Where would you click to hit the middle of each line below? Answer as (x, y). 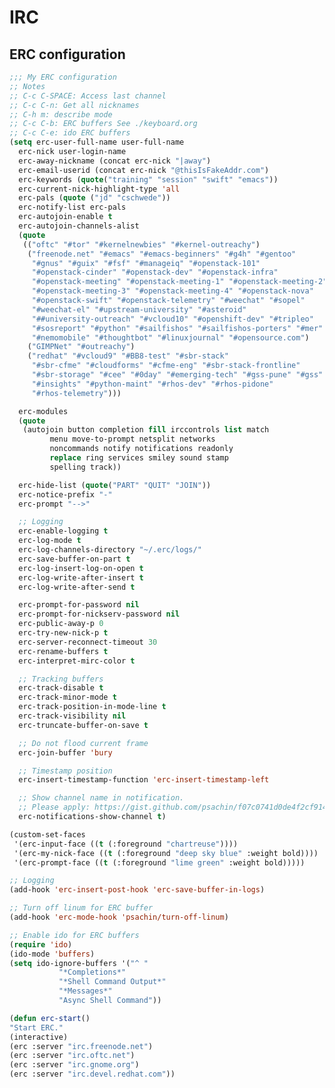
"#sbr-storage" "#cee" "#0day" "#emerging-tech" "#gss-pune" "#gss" (177, 375)
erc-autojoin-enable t (65, 217)
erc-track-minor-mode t (67, 697)
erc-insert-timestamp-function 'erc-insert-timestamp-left (144, 780)
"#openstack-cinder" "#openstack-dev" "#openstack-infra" (155, 272)
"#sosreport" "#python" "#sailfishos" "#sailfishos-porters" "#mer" (177, 328)
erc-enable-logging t (63, 531)
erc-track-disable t (61, 688)
